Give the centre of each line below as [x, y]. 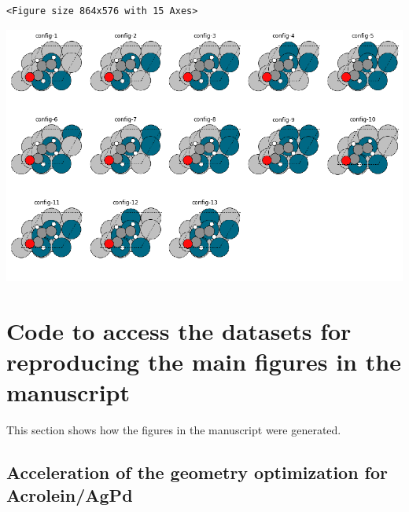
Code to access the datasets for [179, 330]
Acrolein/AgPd [70, 495]
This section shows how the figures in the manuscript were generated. [174, 429]
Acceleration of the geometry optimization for [197, 472]
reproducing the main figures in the [204, 361]
